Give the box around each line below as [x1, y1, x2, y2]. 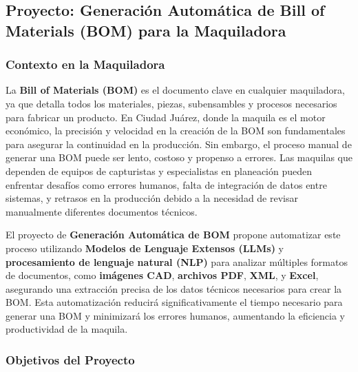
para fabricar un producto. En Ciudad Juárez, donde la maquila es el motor [6, 110, 326, 124]
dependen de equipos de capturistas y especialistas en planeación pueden [6, 163, 313, 178]
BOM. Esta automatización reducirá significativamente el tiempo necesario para [6, 295, 343, 309]
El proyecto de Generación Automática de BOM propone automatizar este [6, 227, 341, 242]
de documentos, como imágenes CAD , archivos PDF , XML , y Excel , [6, 268, 319, 282]
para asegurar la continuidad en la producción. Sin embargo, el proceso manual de [6, 136, 352, 151]
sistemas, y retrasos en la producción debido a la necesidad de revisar [6, 191, 298, 205]
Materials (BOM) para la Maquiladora [6, 19, 286, 41]
